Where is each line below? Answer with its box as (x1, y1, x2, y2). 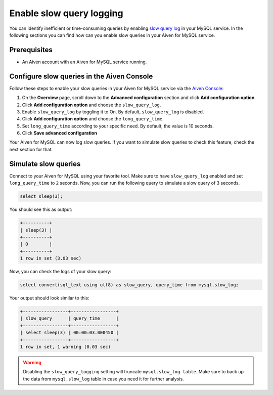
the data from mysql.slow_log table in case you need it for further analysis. (23, 376, 184, 382)
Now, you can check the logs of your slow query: (9, 269, 111, 275)
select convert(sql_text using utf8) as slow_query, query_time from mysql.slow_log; (20, 282, 239, 288)
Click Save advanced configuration (22, 130, 97, 136)
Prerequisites (9, 46, 53, 54)
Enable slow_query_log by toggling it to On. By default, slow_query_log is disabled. (22, 109, 204, 115)
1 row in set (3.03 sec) (20, 255, 82, 261)
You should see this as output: (9, 206, 73, 212)
